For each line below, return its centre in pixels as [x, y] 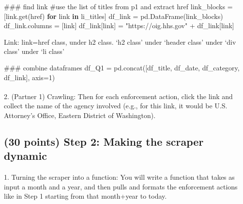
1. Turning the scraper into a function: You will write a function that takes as [119, 177]
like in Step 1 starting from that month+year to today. [85, 196]
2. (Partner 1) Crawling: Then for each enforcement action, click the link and [118, 96]
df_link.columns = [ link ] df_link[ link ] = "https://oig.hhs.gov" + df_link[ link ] [119, 25]
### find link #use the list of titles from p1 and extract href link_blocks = [118, 6]
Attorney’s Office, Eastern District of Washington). [80, 115]
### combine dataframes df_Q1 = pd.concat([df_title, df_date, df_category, [122, 67]
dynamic [25, 156]
